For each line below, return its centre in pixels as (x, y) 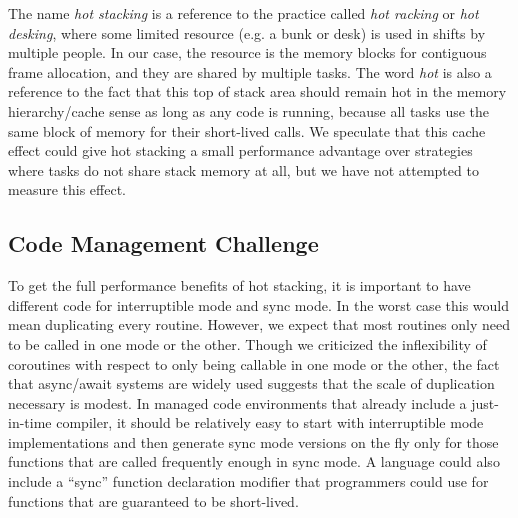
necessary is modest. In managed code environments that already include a (237, 402)
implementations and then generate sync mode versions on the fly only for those (253, 441)
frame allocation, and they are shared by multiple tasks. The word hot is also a (250, 71)
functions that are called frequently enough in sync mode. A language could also (254, 461)
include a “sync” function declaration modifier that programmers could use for (248, 481)
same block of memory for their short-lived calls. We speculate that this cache (247, 130)
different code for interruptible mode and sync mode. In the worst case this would (258, 304)
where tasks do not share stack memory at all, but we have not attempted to (243, 169)
